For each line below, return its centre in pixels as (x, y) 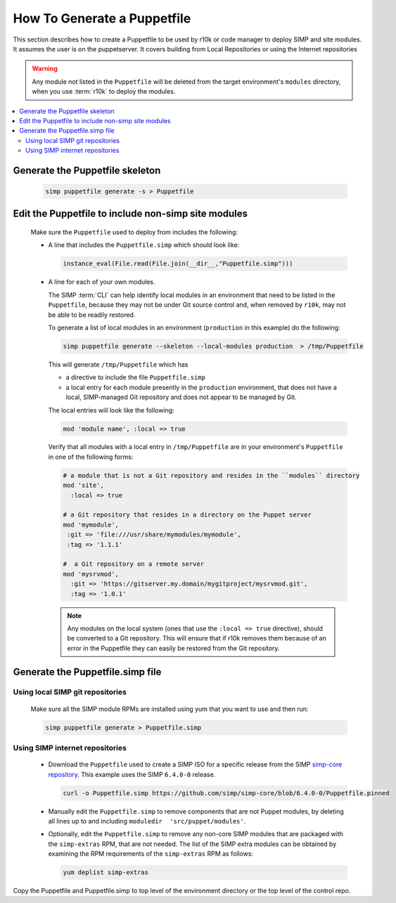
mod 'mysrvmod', (91, 574)
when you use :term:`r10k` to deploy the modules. (104, 91)
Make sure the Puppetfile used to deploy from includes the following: (134, 232)
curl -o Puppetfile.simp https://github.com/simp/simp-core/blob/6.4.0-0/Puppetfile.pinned (226, 793)
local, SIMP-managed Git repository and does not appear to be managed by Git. (181, 397)
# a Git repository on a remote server (133, 564)
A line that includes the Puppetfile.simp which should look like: (144, 245)
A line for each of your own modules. (102, 282)
